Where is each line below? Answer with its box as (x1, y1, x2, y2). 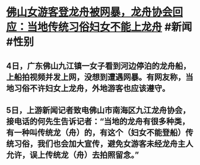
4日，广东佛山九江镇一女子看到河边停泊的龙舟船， (6, 61, 191, 71)
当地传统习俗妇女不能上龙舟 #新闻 (27, 20, 192, 34)
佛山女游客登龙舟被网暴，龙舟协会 (6, 5, 173, 19)
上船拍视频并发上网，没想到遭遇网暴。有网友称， (6, 72, 186, 82)
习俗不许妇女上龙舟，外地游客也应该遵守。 (14, 83, 170, 93)
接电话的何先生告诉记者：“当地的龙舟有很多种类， (6, 116, 190, 126)
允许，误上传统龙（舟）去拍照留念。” (6, 150, 139, 160)
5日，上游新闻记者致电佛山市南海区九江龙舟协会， (6, 105, 191, 115)
